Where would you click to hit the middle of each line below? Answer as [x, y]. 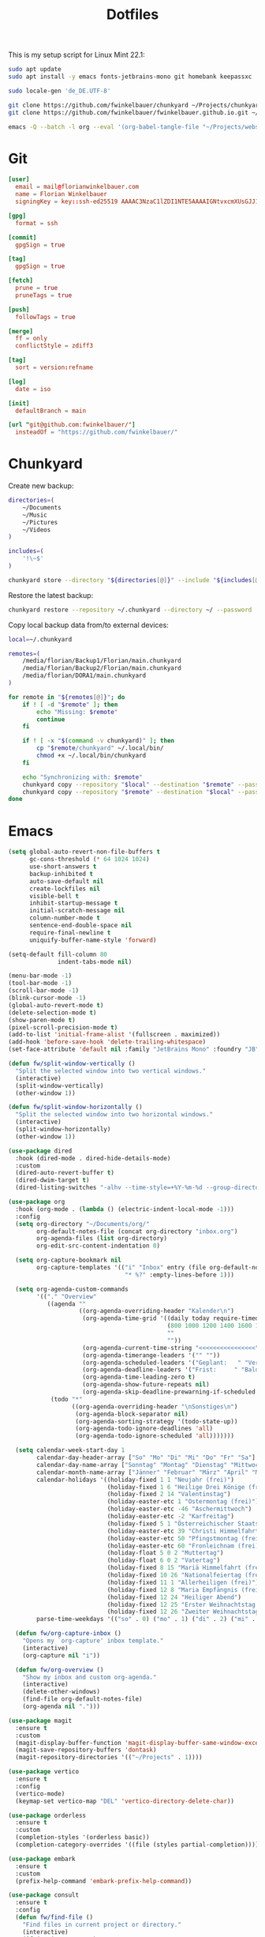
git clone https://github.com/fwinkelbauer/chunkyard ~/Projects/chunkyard [135, 105]
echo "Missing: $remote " [77, 712]
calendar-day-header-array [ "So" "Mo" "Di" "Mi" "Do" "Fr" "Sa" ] [146, 1457]
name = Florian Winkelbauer [62, 194]
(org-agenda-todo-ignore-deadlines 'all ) [144, 1429]
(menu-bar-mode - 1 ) [40, 976]
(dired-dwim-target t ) [52, 1180]
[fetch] [21, 281]
